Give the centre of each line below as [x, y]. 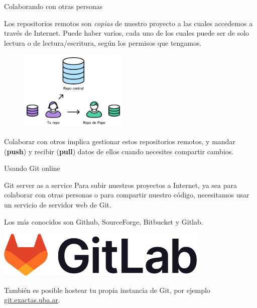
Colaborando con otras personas [53, 6]
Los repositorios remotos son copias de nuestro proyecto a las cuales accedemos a [128, 23]
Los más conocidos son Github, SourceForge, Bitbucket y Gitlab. [104, 221]
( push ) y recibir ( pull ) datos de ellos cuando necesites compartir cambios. [119, 151]
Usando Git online [32, 168]
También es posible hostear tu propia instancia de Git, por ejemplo [107, 290]
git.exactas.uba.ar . [32, 300]
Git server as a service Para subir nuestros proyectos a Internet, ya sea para [120, 185]
